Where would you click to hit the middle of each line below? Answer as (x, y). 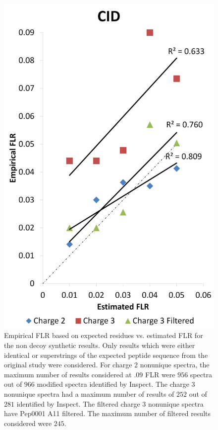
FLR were (160, 374)
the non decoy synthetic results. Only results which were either (100, 345)
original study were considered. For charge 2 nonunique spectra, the (107, 365)
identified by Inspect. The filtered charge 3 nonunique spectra (110, 403)
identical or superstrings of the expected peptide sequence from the (106, 355)
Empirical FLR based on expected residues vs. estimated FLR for (104, 335)
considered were (28, 423)
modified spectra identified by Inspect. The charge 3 (116, 384)
